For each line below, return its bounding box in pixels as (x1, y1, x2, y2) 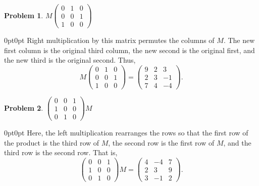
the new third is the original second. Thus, (4, 55, 136, 65)
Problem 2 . (4, 102, 43, 113)
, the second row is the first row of (108, 137, 215, 148)
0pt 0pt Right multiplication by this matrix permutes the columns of (4, 35, 215, 45)
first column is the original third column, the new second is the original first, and (4, 44, 255, 55)
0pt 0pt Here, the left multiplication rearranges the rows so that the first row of (4, 127, 248, 138)
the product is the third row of (4, 137, 99, 148)
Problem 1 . (4, 10, 43, 20)
